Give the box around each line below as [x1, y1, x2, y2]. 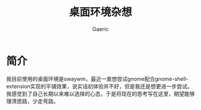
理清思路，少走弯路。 [6, 98, 59, 105]
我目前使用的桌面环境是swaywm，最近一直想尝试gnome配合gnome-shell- [6, 75, 188, 82]
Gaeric [92, 25, 109, 33]
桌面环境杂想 [68, 5, 132, 19]
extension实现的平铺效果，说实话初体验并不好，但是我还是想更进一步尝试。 [6, 83, 193, 90]
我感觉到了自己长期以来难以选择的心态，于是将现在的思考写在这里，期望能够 [6, 90, 195, 97]
